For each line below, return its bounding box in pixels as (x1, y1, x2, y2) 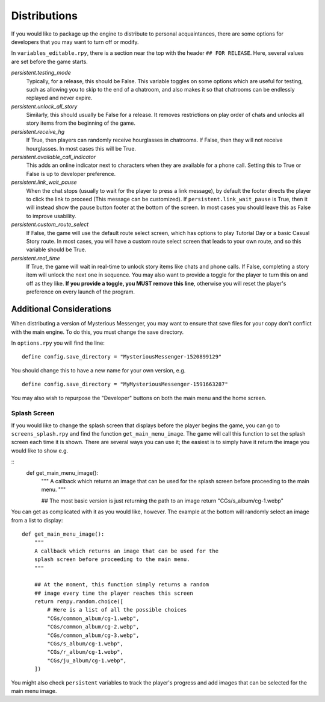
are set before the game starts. (11, 58, 88, 65)
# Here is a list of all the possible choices (47, 606, 187, 613)
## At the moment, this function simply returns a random (34, 581, 209, 588)
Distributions (11, 9, 78, 22)
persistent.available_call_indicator (11, 154, 96, 161)
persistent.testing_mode (11, 69, 72, 77)
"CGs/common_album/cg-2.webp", (47, 624, 140, 630)
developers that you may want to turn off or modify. (11, 38, 139, 45)
